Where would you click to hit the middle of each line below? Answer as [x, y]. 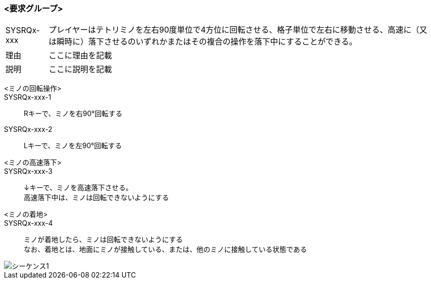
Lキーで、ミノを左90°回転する [73, 146]
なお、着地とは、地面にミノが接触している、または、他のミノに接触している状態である [166, 249]
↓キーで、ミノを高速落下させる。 [78, 188]
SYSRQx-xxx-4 [28, 223]
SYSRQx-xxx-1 [28, 97]
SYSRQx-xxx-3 [28, 171]
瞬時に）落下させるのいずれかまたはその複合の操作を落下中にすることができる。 [207, 42]
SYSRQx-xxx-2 [28, 129]
